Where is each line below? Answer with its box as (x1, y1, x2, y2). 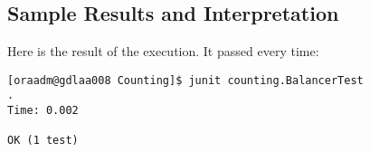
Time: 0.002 (7, 104, 79, 118)
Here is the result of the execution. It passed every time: (7, 42, 319, 61)
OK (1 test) (7, 134, 79, 147)
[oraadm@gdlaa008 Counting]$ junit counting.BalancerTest (7, 73, 364, 87)
